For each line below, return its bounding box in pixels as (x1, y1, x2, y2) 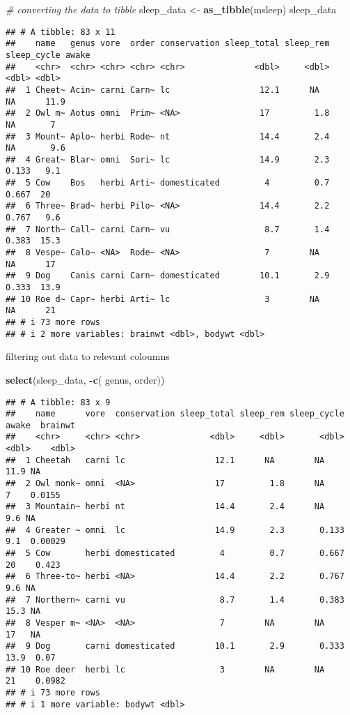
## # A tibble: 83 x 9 (6, 397, 111, 407)
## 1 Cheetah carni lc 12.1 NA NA (6, 455, 325, 465)
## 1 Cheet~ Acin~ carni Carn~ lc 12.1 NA (6, 84, 320, 95)
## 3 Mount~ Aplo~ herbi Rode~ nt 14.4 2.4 (6, 131, 330, 142)
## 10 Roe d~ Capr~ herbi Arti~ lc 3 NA (6, 294, 320, 304)
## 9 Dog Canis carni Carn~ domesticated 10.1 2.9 (6, 271, 330, 281)
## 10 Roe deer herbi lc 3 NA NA (6, 664, 325, 675)
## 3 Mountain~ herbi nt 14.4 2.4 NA (6, 502, 325, 512)
